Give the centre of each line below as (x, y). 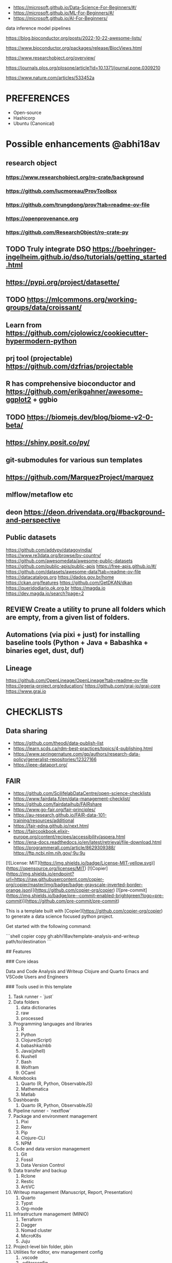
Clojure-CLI (33, 1138)
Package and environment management (55, 1116)
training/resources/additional (44, 821)
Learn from (24, 325)
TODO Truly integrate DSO (48, 249)
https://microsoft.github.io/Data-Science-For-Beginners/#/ (75, 7)
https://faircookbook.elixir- (41, 831)
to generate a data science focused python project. (60, 916)
